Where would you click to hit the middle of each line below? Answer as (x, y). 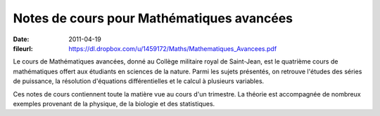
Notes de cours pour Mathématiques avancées (153, 18)
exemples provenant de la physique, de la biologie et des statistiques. (114, 103)
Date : (21, 39)
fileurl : (23, 48)
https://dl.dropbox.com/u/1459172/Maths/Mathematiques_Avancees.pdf (173, 48)
